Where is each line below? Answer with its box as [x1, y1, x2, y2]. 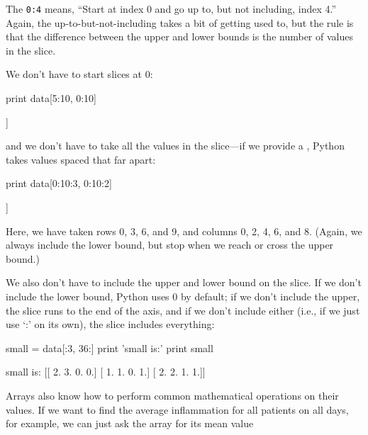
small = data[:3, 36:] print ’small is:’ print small [6, 340, 213, 355]
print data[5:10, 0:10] [6, 91, 97, 106]
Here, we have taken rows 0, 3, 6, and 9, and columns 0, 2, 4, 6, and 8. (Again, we [6, 223, 362, 238]
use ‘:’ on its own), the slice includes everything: [6, 317, 215, 332]
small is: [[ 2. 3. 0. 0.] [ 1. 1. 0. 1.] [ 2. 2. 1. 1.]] [6, 364, 206, 379]
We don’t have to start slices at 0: [6, 67, 153, 81]
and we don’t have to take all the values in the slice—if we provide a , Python [6, 138, 345, 153]
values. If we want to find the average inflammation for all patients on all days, [6, 402, 349, 417]
